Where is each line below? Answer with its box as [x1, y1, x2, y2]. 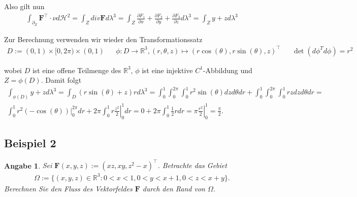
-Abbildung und [203, 64, 252, 75]
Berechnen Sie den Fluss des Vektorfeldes [4, 183, 133, 193]
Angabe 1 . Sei [4, 160, 52, 171]
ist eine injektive [142, 64, 193, 75]
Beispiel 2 [4, 135, 56, 150]
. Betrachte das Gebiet [157, 160, 227, 171]
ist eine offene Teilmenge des [32, 64, 121, 75]
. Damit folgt [41, 75, 82, 85]
